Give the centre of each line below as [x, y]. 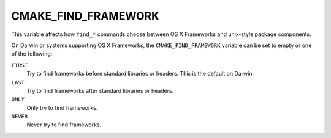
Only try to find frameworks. [62, 107]
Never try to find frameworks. [64, 125]
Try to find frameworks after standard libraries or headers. [100, 90]
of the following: [32, 54]
